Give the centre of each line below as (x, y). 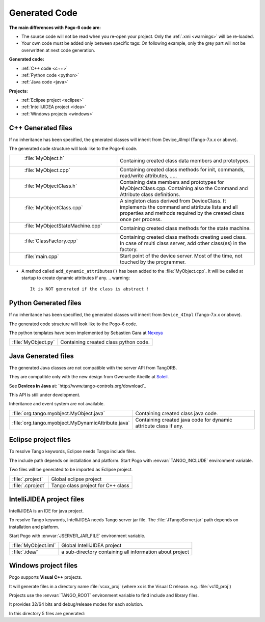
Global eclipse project (76, 479)
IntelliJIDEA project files (47, 499)
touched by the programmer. (153, 262)
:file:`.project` (27, 479)
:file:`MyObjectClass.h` (51, 186)
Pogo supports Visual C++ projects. (46, 577)
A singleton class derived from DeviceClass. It (173, 200)
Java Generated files (41, 356)
